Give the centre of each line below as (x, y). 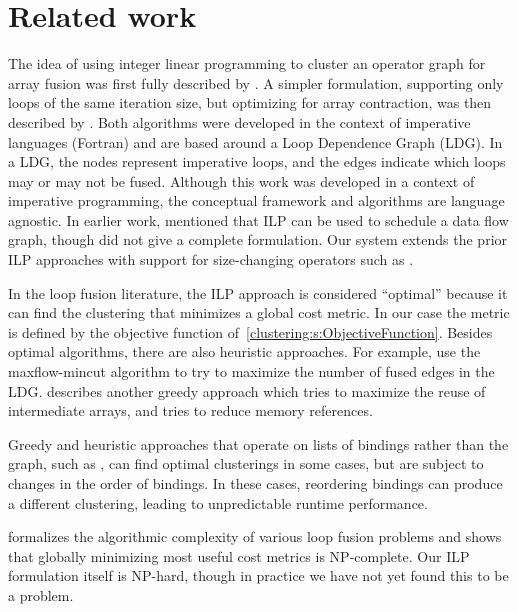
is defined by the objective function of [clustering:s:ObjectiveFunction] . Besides (250, 331)
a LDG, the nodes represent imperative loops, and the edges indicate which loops (257, 161)
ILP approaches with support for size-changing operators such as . (211, 259)
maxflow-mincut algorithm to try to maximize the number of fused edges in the (251, 371)
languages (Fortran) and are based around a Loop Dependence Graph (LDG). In (255, 141)
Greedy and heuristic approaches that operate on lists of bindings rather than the (258, 443)
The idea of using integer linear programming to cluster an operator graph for (247, 63)
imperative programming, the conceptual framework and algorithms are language (256, 200)
